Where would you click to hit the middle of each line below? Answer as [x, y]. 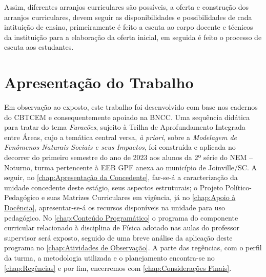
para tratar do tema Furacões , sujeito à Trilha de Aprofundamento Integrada [125, 127]
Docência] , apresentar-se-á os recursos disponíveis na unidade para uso [115, 207]
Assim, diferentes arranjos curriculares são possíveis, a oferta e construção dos [127, 7]
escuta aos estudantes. [39, 47]
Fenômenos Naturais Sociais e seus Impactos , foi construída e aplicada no [120, 147]
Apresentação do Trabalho [99, 82]
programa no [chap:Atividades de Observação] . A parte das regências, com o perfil [133, 248]
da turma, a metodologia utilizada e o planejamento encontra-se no [109, 258]
